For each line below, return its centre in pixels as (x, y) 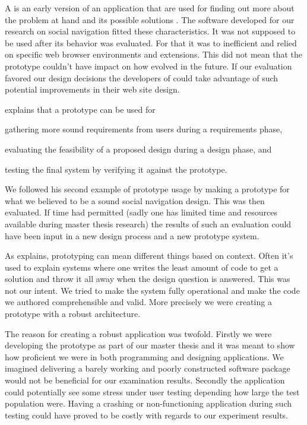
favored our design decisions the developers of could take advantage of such (142, 77)
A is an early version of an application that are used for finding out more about (150, 8)
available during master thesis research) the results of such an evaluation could (148, 223)
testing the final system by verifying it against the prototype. (116, 169)
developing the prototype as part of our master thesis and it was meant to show (150, 345)
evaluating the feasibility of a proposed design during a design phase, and (138, 149)
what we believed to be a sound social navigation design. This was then (135, 200)
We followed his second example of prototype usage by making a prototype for (147, 189)
